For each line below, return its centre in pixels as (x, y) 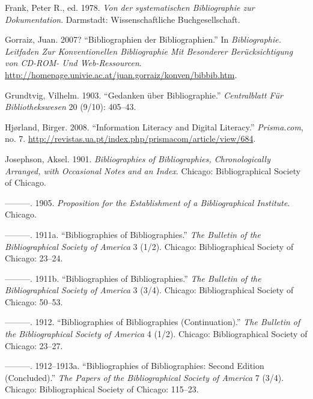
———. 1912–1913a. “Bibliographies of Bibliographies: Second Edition (135, 366)
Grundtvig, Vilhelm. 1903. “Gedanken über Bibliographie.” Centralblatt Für (144, 95)
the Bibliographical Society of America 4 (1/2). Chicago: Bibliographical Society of (156, 334)
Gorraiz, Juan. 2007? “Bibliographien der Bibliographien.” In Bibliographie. (143, 39)
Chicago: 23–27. (34, 345)
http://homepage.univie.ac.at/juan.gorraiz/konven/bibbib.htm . (121, 74)
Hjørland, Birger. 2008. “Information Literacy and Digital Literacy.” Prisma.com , (154, 126)
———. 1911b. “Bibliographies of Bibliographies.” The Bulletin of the (133, 278)
